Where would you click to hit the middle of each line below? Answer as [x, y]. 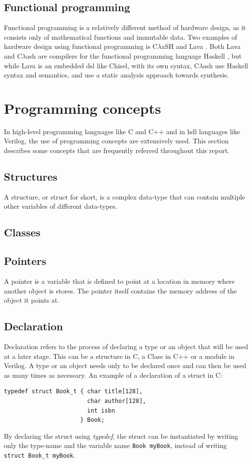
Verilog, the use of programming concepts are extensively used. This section [116, 141]
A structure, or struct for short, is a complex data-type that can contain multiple [125, 196]
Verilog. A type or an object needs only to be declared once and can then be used [125, 365]
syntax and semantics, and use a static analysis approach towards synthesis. [117, 75]
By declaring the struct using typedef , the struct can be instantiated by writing [121, 436]
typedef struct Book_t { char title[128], [73, 392]
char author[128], [117, 401]
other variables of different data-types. [61, 206]
